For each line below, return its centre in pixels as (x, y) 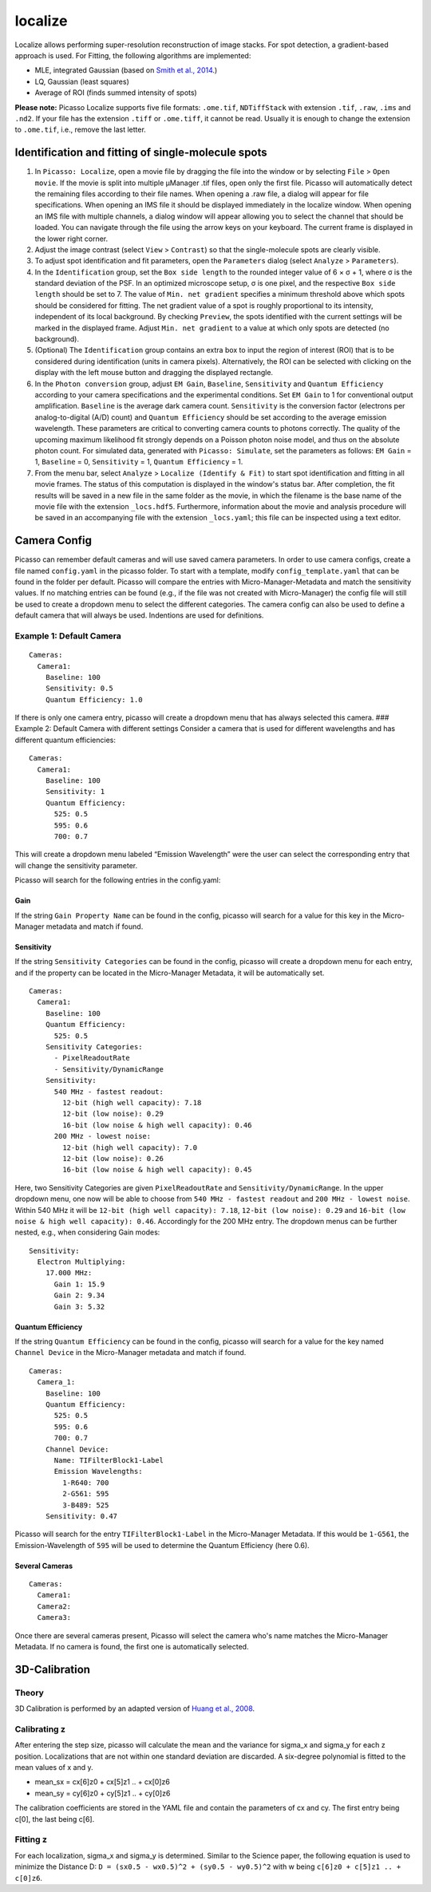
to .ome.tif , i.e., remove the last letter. (81, 130)
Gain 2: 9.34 (79, 1296)
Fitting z (31, 1839)
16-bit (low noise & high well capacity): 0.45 (157, 1170)
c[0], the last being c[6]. (55, 1819)
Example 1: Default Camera (68, 636)
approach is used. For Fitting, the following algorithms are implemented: (133, 55)
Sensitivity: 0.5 (79, 689)
